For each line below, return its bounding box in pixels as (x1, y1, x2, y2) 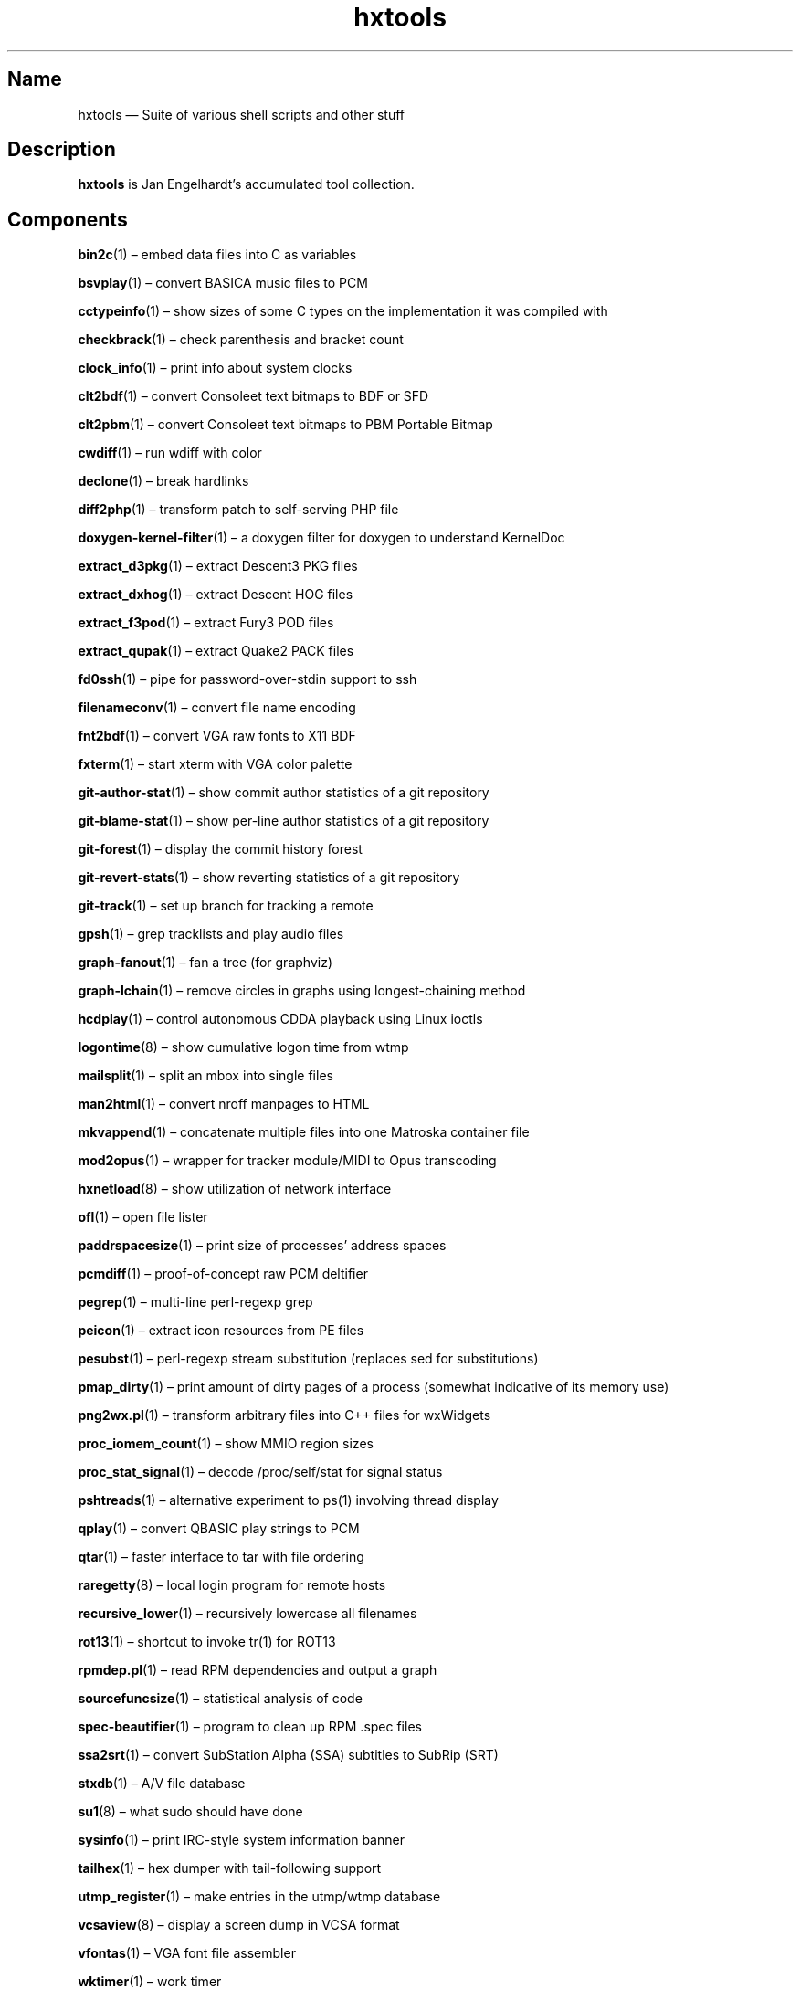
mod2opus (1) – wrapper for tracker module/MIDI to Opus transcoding (78, 1152, 497, 1169)
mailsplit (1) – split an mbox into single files (78, 1068, 333, 1084)
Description (7, 138, 116, 162)
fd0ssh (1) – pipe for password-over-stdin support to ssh (78, 671, 417, 688)
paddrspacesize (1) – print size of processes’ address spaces (78, 1237, 447, 1254)
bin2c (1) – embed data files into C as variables (78, 247, 357, 263)
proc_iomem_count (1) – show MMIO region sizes (78, 1436, 374, 1452)
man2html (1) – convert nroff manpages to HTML (78, 1096, 370, 1112)
